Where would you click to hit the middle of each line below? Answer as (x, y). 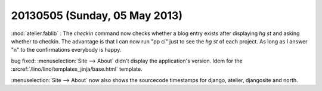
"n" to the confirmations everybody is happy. (66, 50)
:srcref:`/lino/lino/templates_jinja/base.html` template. (77, 69)
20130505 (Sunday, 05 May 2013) (97, 15)
